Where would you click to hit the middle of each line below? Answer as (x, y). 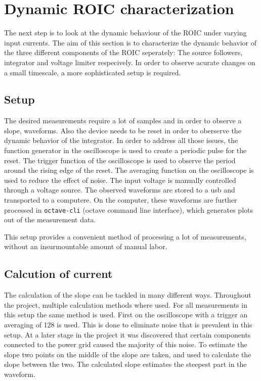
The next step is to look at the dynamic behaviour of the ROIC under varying (125, 33)
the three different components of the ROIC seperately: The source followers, (123, 52)
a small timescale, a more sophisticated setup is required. (93, 72)
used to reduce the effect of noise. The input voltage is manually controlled (120, 180)
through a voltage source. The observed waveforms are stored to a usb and (120, 190)
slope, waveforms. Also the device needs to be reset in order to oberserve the (123, 130)
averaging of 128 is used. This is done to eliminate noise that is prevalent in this (128, 325)
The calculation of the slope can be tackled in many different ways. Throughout (128, 295)
